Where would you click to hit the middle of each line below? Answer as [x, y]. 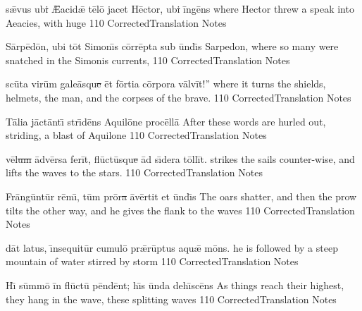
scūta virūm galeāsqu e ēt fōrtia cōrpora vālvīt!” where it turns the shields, [166, 84]
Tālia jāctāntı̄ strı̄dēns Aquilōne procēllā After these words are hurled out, [166, 121]
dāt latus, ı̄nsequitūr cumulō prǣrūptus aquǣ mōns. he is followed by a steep [172, 247]
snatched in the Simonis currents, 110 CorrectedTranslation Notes [148, 60]
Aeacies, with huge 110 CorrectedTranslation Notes [116, 22]
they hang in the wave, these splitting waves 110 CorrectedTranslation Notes [171, 299]
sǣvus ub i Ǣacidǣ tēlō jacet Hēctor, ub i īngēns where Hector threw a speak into [180, 8]
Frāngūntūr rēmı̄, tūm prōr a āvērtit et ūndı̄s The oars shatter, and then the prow [181, 196]
